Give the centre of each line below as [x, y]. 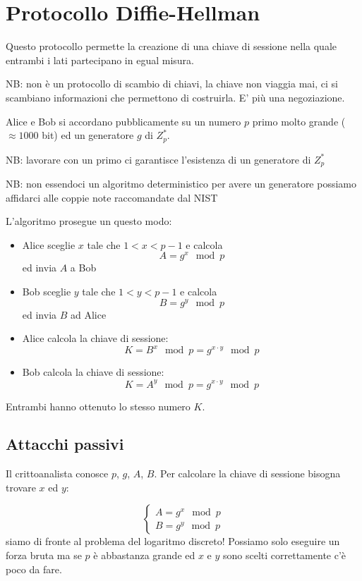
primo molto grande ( [299, 121]
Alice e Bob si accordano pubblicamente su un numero [123, 121]
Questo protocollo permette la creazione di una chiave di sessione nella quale [171, 46]
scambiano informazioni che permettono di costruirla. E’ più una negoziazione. [175, 97]
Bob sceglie [47, 292]
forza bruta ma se [44, 555]
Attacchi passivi [65, 444]
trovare [21, 487]
